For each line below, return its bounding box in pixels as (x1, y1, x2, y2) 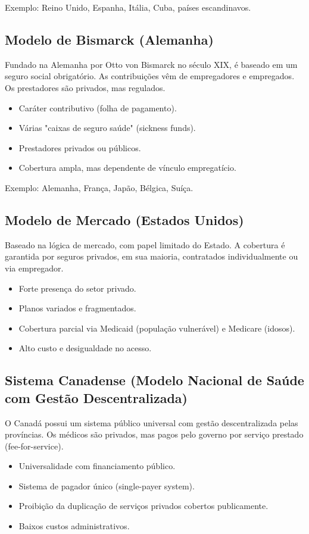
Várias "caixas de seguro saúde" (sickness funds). (18, 121, 196, 134)
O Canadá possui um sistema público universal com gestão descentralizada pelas (5, 416, 298, 429)
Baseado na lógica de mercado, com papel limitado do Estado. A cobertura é (5, 238, 285, 251)
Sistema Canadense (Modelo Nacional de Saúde (5, 371, 304, 389)
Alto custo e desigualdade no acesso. (18, 342, 152, 354)
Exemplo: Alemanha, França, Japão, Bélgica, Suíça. (5, 181, 193, 193)
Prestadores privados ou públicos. (18, 141, 141, 154)
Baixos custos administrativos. (18, 520, 130, 532)
